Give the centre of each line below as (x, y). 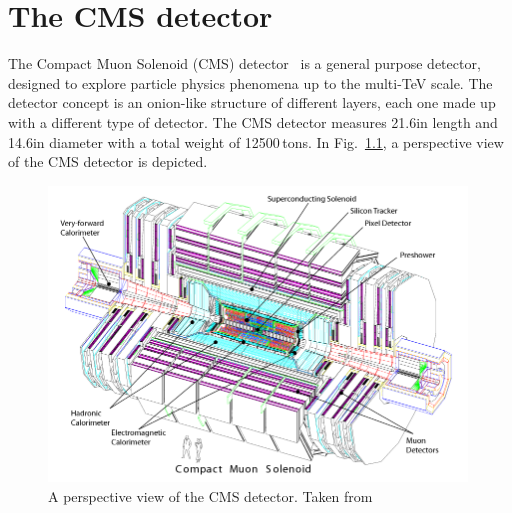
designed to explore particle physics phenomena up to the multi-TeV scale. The (250, 82)
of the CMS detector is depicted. (108, 161)
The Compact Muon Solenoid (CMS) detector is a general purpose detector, (244, 63)
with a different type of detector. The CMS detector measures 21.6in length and (253, 121)
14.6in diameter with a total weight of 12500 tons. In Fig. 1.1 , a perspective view (256, 141)
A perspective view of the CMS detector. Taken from (210, 495)
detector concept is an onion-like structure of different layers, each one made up (252, 102)
